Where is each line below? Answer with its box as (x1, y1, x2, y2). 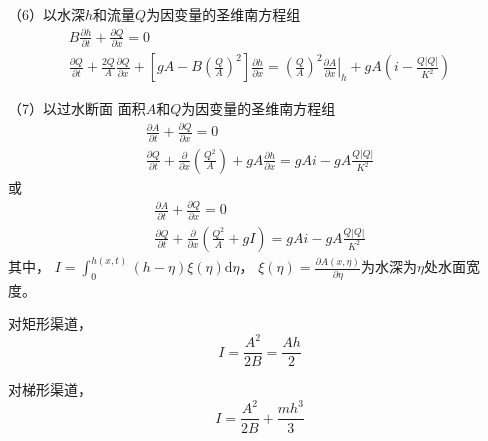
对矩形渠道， (8, 313, 92, 334)
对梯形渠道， (8, 379, 92, 400)
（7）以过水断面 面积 (8, 98, 146, 119)
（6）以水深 (8, 4, 85, 24)
